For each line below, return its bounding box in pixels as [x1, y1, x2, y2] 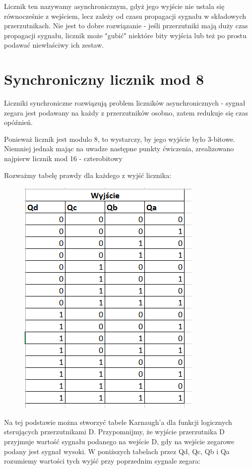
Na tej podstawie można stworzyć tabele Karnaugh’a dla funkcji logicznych [4, 416, 232, 427]
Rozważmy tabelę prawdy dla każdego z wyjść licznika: [4, 170, 172, 180]
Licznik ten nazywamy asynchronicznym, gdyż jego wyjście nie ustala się [4, 1, 225, 11]
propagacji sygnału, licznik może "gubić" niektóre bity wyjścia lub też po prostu [4, 30, 247, 40]
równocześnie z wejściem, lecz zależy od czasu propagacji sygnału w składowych [4, 10, 247, 21]
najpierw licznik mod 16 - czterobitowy [4, 153, 123, 164]
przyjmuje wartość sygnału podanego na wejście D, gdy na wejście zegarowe [4, 436, 235, 447]
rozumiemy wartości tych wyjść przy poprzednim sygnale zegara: [4, 456, 200, 466]
